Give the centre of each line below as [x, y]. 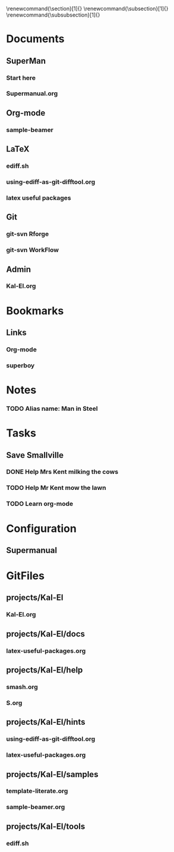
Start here [21, 78]
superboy [20, 365]
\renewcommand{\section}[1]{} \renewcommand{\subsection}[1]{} [87, 9]
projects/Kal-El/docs [45, 634]
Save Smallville [35, 455]
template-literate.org [37, 791]
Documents [35, 39]
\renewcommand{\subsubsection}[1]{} [53, 15]
